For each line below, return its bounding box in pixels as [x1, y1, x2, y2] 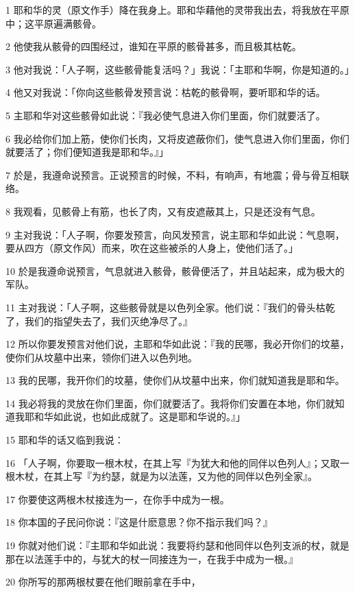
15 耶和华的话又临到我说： [5, 433, 124, 447]
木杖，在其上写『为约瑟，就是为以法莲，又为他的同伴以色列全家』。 [14, 469, 317, 483]
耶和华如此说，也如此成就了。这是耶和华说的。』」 [24, 409, 245, 424]
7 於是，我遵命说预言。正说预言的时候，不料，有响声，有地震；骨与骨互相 [5, 167, 340, 182]
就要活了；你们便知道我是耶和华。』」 [5, 145, 169, 159]
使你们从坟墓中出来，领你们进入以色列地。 [5, 350, 197, 364]
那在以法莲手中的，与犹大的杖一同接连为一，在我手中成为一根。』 [5, 551, 298, 566]
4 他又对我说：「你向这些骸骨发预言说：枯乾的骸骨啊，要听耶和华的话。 [5, 85, 326, 99]
